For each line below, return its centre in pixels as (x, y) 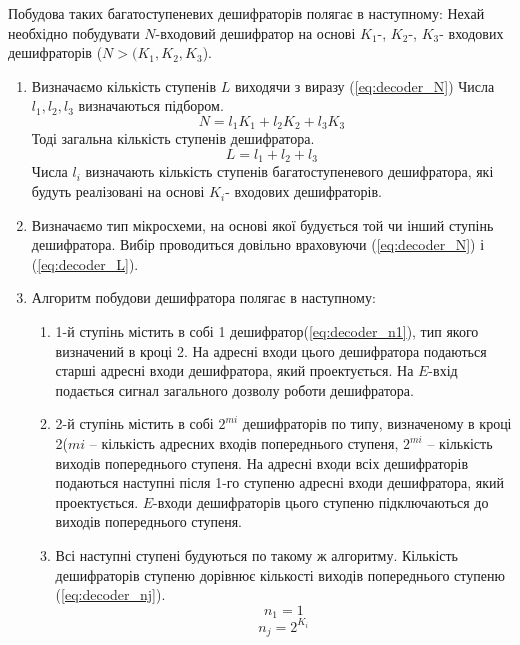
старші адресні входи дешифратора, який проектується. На (234, 370)
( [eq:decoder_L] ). (85, 263)
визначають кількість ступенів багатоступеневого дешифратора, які (289, 171)
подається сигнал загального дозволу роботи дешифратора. (234, 389)
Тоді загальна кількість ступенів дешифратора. (173, 138)
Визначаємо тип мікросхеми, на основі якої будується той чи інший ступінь (262, 224)
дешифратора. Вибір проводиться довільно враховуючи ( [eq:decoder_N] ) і (258, 244)
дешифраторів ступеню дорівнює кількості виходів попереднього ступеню (280, 574)
